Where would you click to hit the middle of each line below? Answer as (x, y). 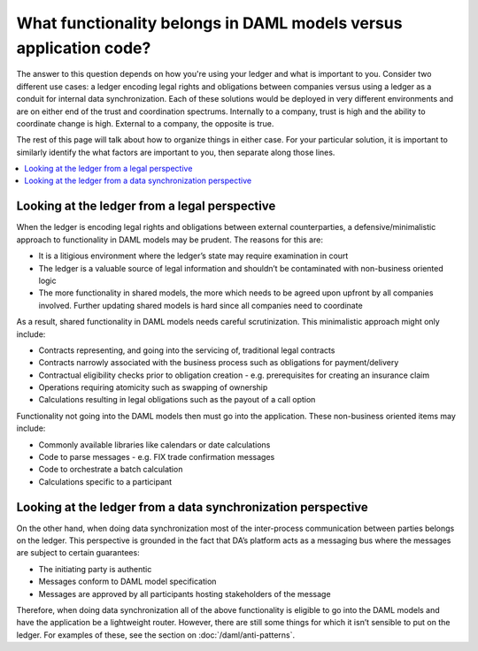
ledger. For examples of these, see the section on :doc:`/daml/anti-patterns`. (156, 635)
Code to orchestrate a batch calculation (111, 470)
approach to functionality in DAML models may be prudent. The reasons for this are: (170, 240)
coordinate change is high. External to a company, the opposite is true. (145, 123)
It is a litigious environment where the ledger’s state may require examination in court (193, 256)
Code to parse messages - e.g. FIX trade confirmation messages (157, 457)
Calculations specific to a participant (105, 481)
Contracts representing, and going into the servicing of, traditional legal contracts (187, 350)
